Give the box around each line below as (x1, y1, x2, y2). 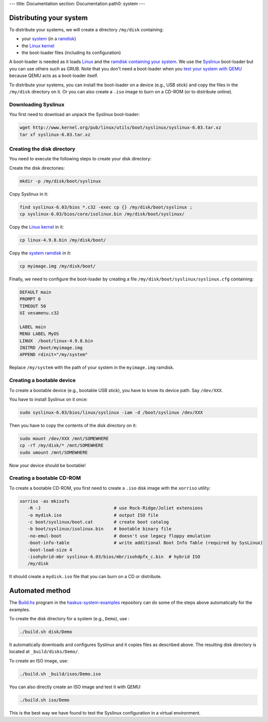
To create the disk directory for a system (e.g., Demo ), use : (9, 615, 130, 621)
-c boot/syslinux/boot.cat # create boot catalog (27, 519, 169, 525)
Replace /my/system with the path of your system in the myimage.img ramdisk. (9, 365, 175, 371)
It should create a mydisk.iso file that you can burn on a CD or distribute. (9, 574, 162, 580)
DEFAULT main (19, 289, 52, 295)
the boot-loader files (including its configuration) (21, 50, 121, 56)
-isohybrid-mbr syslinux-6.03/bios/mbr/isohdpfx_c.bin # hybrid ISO (27, 554, 201, 559)
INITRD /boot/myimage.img (19, 345, 83, 351)
